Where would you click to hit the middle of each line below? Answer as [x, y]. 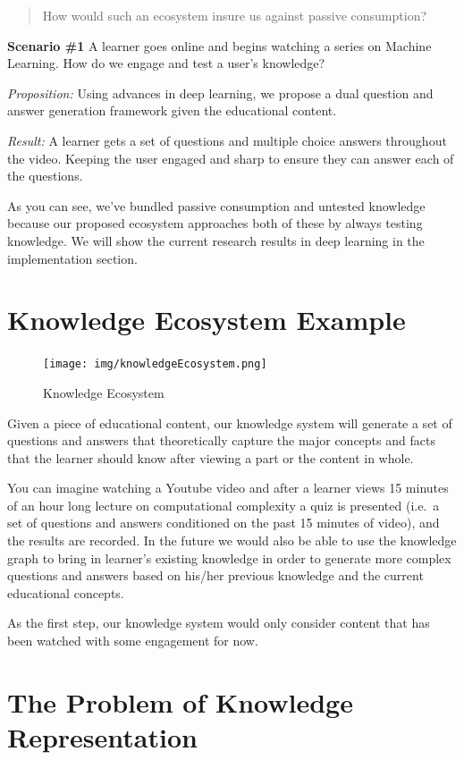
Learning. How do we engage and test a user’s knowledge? [166, 63]
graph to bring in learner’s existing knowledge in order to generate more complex [229, 557]
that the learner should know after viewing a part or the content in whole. [211, 457]
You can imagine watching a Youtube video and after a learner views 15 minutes [228, 488]
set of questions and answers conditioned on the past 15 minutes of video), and [224, 523]
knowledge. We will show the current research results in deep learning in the [216, 240]
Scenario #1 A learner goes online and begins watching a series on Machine [219, 45]
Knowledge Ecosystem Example [207, 320]
